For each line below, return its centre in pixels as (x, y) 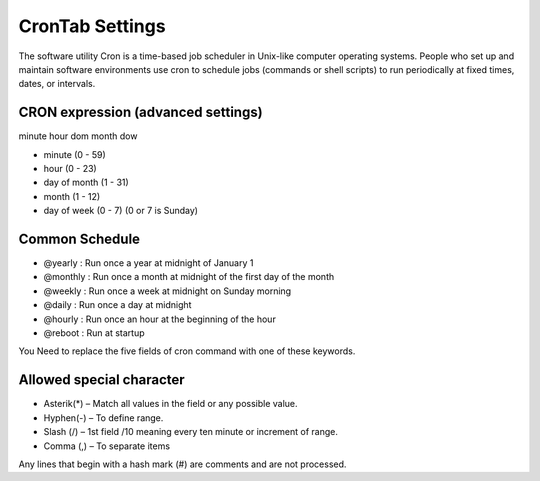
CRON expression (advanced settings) (141, 112)
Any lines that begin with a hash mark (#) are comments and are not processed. (182, 464)
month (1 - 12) (72, 196)
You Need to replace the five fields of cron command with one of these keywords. (187, 351)
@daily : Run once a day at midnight (117, 305)
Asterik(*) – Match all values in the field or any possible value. (171, 404)
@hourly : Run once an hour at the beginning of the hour (160, 319)
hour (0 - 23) (70, 169)
